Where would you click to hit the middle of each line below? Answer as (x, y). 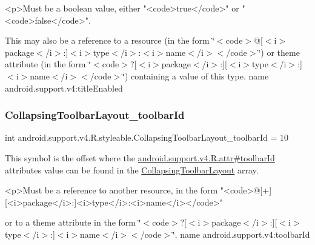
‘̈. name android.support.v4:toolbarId (241, 234)
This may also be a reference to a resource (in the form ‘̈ (110, 40)
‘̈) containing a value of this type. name (196, 76)
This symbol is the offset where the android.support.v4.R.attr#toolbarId (140, 157)
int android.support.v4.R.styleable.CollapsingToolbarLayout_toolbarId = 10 (147, 137)
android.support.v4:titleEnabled (64, 88)
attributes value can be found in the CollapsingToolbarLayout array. (132, 169)
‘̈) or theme (279, 52)
